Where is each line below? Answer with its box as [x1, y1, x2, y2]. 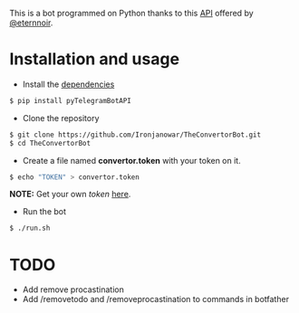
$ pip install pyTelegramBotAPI [9, 96, 131, 105]
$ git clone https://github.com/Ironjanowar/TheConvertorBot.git [9, 130, 261, 139]
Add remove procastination [22, 284, 124, 295]
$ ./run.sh [9, 223, 51, 233]
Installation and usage [9, 49, 179, 70]
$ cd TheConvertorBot [9, 138, 92, 147]
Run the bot [22, 206, 66, 217]
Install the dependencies [22, 79, 115, 90]
